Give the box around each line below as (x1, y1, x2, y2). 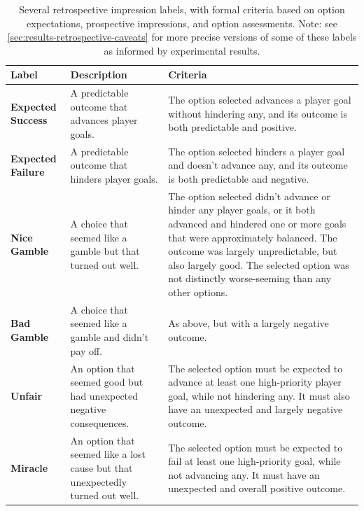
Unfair (10, 388, 43, 402)
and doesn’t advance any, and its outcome (168, 157, 348, 172)
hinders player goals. (70, 171, 158, 186)
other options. (168, 285, 228, 300)
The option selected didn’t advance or (168, 188, 330, 203)
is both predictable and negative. (168, 171, 309, 186)
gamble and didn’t (70, 330, 149, 344)
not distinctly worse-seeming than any (168, 271, 332, 286)
